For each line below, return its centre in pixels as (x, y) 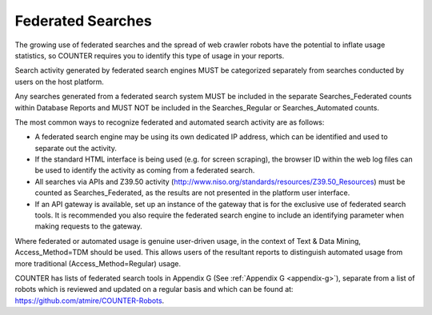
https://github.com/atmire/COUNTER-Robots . (90, 301)
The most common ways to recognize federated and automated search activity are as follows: (170, 122)
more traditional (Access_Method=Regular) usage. (98, 263)
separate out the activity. (76, 148)
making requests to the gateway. (89, 226)
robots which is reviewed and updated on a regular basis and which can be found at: (154, 289)
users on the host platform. (59, 82)
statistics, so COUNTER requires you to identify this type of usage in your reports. (150, 55)
